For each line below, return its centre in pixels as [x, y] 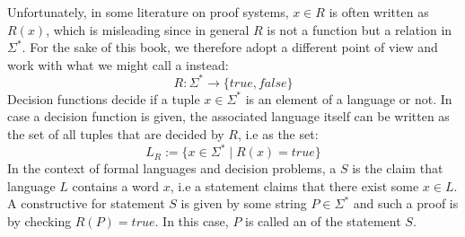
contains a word [116, 185]
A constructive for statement [86, 203]
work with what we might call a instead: [118, 64]
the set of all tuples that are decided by [116, 134]
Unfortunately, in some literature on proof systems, [148, 12]
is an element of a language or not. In [349, 98]
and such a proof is [406, 203]
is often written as [379, 12]
